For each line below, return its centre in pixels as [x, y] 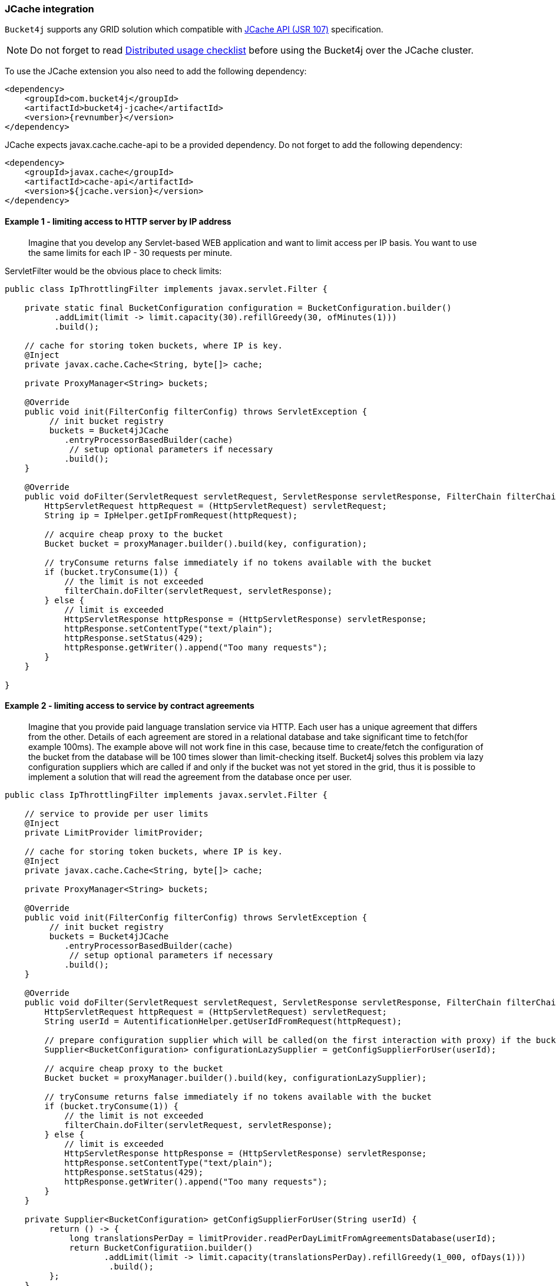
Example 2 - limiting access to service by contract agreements [130, 706]
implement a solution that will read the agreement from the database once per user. [190, 777]
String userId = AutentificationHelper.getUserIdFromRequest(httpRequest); [223, 1021]
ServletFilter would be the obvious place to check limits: [113, 271]
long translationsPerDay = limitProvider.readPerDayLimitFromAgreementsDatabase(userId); [283, 1238]
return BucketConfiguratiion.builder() [161, 1247]
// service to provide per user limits [116, 813]
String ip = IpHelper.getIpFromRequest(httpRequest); [171, 515]
